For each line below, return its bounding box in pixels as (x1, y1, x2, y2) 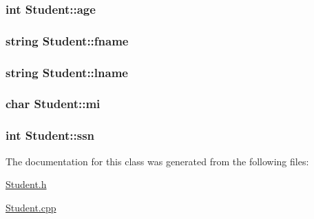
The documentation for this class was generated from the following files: (6, 154, 309, 168)
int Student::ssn (6, 127, 95, 144)
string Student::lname (6, 63, 128, 81)
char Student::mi (6, 95, 101, 112)
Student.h (6, 177, 47, 191)
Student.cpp (6, 200, 56, 214)
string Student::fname (6, 32, 129, 49)
